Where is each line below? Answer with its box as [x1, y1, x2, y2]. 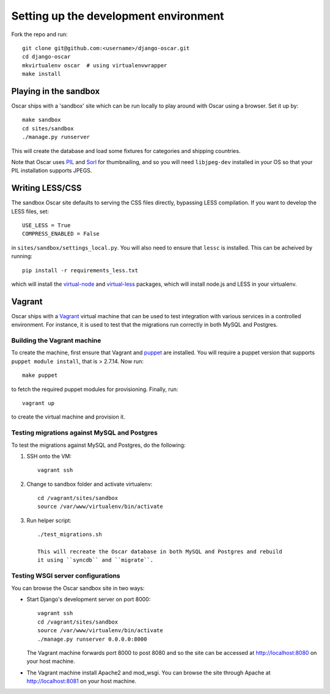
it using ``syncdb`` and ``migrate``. [37, 557, 154, 564]
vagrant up [22, 400, 55, 406]
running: [11, 253, 33, 260]
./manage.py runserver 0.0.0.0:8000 [37, 635, 147, 643]
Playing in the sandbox [11, 86, 100, 96]
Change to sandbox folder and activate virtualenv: [26, 480, 153, 488]
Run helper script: [26, 517, 71, 524]
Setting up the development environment [11, 9, 224, 23]
